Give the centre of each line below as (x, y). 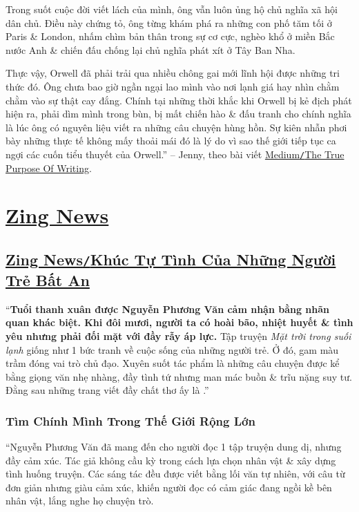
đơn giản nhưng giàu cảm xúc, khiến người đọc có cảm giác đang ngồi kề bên (169, 487)
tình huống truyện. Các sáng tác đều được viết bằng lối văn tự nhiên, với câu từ (175, 474)
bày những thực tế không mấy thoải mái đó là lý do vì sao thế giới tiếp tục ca (171, 141)
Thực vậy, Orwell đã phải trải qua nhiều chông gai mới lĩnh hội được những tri (173, 73)
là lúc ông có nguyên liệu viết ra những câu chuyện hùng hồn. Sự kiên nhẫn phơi (176, 127)
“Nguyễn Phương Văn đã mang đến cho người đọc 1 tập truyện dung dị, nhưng (174, 447)
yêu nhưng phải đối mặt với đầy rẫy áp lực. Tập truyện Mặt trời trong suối (178, 335)
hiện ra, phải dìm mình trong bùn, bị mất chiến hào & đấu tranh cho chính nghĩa (178, 114)
